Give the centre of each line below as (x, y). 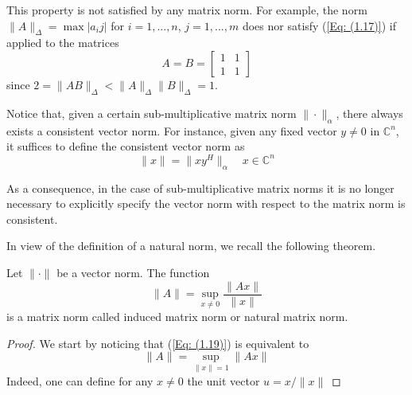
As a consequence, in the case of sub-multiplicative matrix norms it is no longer (200, 188)
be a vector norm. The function (133, 273)
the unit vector (223, 380)
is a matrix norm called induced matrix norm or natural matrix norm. (177, 317)
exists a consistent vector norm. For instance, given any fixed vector (172, 130)
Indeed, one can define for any (80, 380)
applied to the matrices (63, 43)
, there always (369, 113)
